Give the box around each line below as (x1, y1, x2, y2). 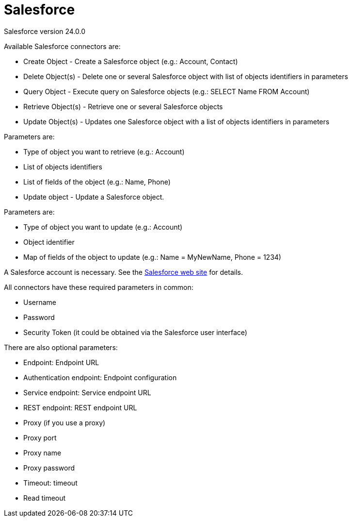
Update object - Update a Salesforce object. (23, 192, 164, 201)
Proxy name (23, 448, 62, 457)
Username (23, 298, 57, 306)
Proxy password (23, 463, 75, 472)
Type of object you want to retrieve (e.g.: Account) (23, 147, 185, 156)
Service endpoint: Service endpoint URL (23, 388, 151, 397)
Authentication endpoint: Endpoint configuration (23, 373, 177, 382)
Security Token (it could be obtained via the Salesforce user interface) (23, 328, 247, 336)
